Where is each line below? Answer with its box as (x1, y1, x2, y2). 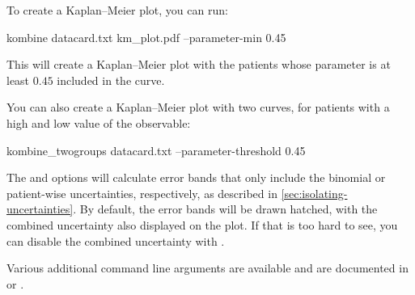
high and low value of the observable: (6, 114, 191, 131)
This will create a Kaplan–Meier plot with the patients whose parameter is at (6, 56, 391, 73)
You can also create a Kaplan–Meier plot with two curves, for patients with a (6, 99, 390, 116)
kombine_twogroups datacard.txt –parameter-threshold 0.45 (6, 141, 306, 158)
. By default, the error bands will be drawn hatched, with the (73, 200, 378, 217)
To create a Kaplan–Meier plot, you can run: (6, 2, 228, 18)
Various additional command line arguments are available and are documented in (6, 259, 409, 276)
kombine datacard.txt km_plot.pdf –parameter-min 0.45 (6, 28, 286, 45)
